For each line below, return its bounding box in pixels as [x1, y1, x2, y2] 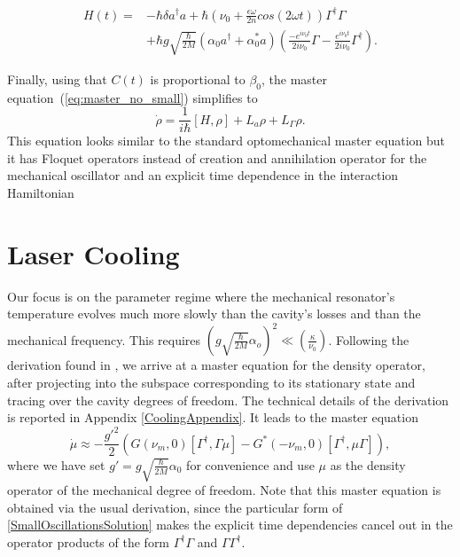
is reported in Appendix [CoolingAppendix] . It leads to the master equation [7, 408, 418, 427]
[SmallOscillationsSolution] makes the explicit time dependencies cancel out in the [7, 515, 453, 534]
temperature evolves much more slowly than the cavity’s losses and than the [7, 304, 421, 323]
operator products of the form [7, 532, 170, 551]
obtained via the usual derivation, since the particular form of [7, 498, 343, 516]
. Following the [328, 330, 409, 349]
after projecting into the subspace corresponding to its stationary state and [7, 373, 416, 392]
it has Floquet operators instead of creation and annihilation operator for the [7, 148, 427, 167]
